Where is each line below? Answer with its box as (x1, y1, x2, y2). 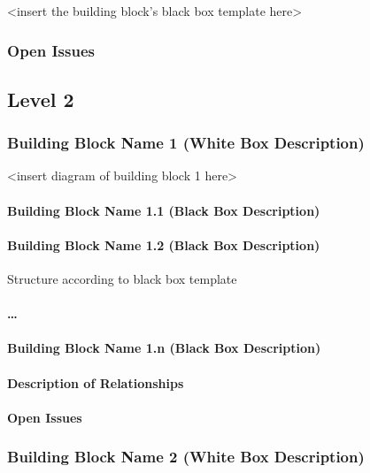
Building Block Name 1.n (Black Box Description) (7, 339, 321, 357)
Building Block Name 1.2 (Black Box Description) (7, 235, 320, 254)
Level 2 (7, 85, 74, 112)
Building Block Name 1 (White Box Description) (7, 132, 365, 154)
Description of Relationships (7, 373, 184, 392)
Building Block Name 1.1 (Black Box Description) (7, 201, 320, 219)
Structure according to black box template (7, 270, 237, 288)
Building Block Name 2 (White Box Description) (7, 446, 365, 468)
